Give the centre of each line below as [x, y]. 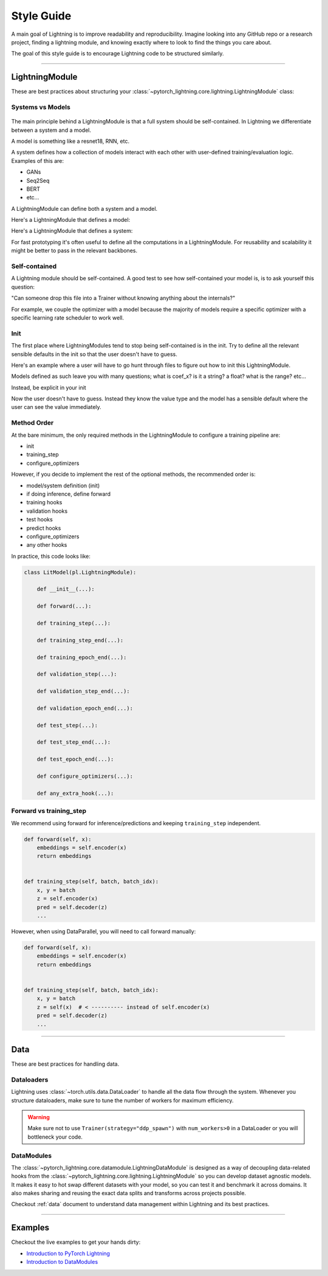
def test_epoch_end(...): [75, 759]
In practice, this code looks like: [51, 556]
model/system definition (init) [63, 485]
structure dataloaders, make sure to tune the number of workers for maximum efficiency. [122, 1100]
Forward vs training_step [49, 811]
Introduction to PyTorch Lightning [68, 1253]
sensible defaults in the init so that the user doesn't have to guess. [94, 354]
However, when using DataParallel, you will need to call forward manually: [104, 931]
